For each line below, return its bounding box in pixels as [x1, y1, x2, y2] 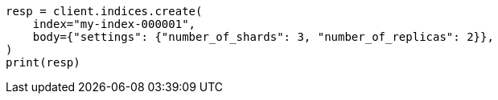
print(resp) [6, 56, 80, 69]
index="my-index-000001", [32, 18, 196, 30]
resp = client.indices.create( [6, 5, 203, 18]
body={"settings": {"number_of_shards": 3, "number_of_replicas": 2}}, [32, 30, 494, 43]
